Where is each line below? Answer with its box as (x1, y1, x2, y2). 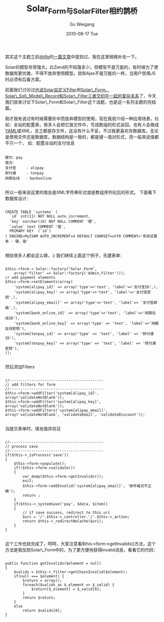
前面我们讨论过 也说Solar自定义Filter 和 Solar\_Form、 (5, 87, 110, 93)
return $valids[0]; (22, 608, 62, 613)
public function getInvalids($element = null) (5, 561, 102, 566)
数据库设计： (5, 195, 31, 201)
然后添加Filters (5, 363, 35, 370)
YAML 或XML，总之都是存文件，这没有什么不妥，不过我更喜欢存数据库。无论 (5, 128, 159, 134)
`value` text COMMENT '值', (9, 224, 66, 229)
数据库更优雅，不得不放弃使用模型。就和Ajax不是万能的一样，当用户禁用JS (5, 70, 156, 76)
